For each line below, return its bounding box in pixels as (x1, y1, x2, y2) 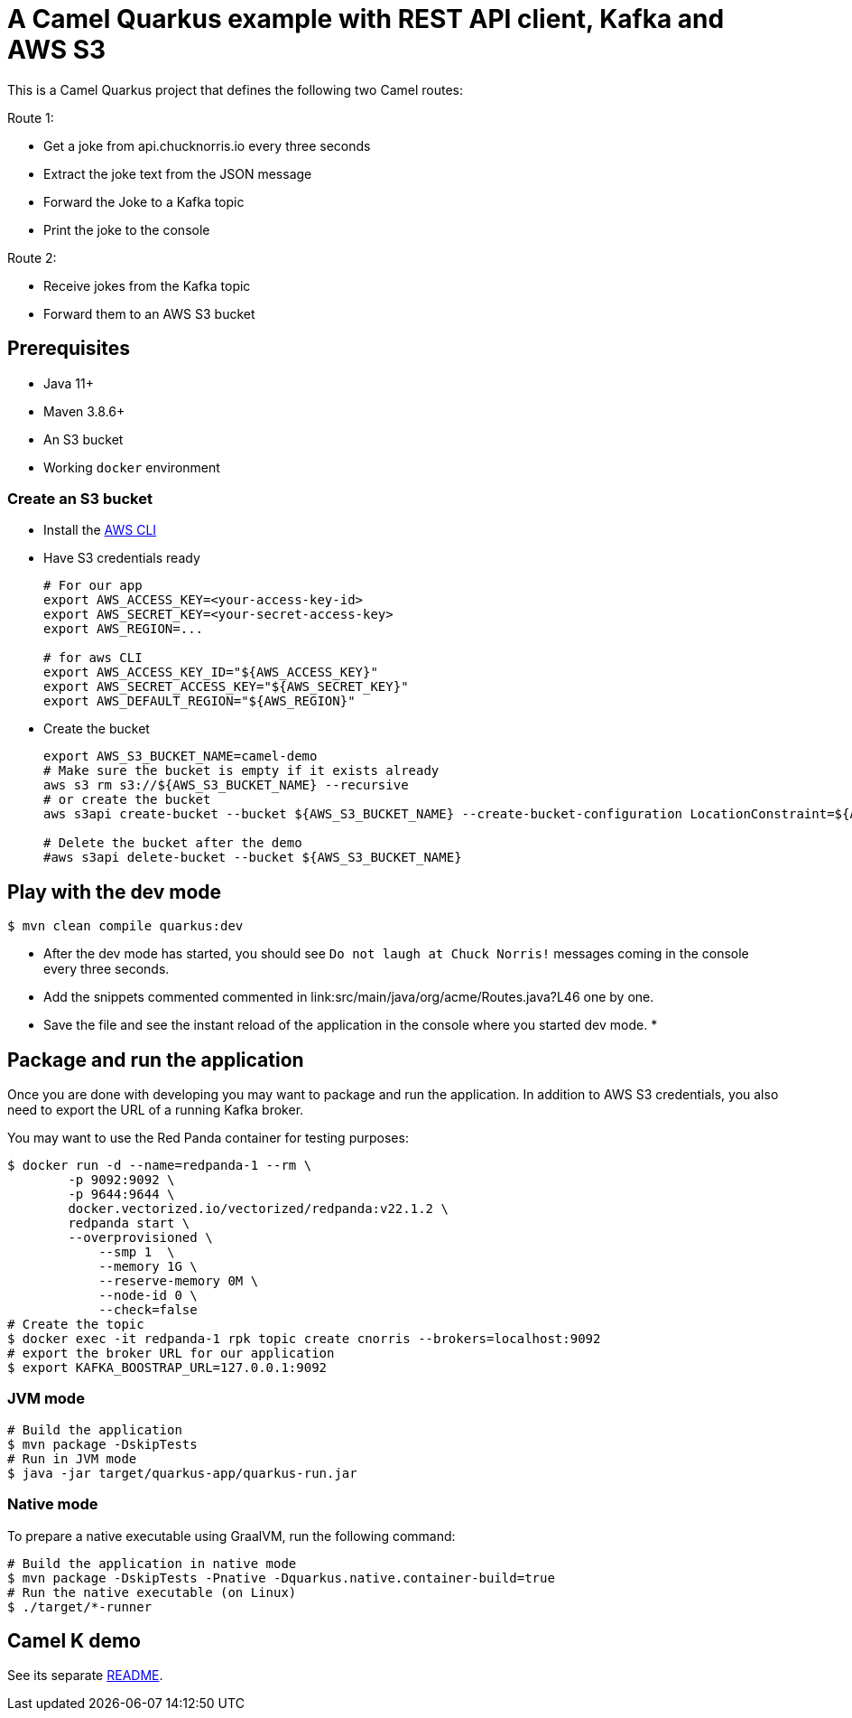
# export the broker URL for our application (7, 1346, 335, 1361)
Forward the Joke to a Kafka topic (43, 193, 245, 210)
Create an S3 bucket (7, 489, 153, 508)
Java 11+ (43, 375, 94, 391)
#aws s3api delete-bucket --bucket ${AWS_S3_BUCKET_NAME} (43, 850, 462, 865)
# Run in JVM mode (7, 1451, 137, 1466)
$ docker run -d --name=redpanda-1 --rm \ (7, 1158, 312, 1173)
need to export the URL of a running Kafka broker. (7, 1102, 304, 1118)
